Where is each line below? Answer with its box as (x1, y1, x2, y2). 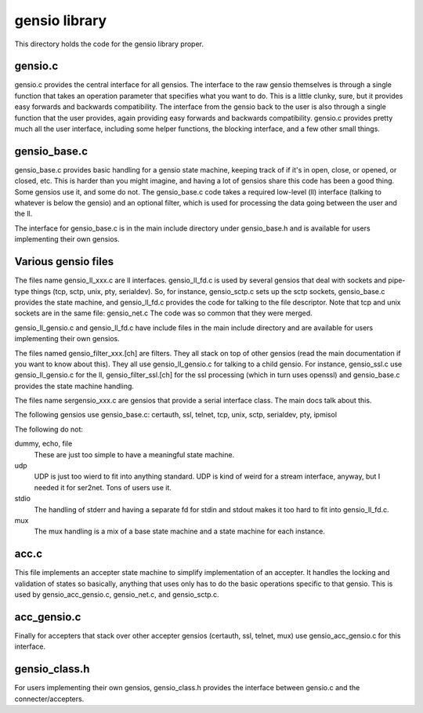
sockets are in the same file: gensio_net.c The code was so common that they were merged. (14, 308, 313, 318)
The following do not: (14, 424, 84, 434)
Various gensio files (14, 255, 114, 268)
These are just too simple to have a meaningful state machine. (34, 449, 235, 459)
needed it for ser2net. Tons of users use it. (34, 482, 172, 492)
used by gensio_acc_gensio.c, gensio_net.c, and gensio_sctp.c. (14, 590, 219, 599)
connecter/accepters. (14, 694, 85, 704)
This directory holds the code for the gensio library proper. (14, 39, 204, 49)
